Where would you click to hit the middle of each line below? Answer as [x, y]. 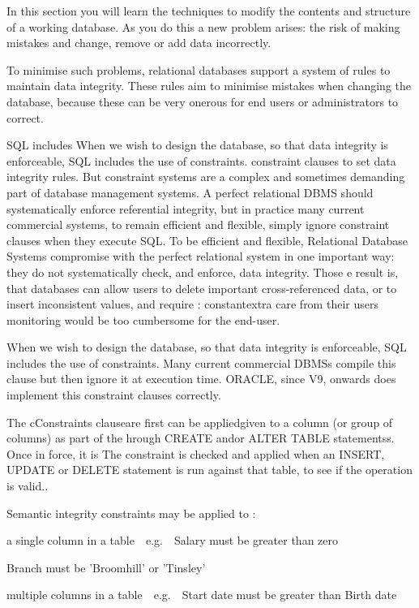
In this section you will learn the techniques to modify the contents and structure [209, 11]
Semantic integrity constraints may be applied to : [131, 513]
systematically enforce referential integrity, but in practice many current [186, 208]
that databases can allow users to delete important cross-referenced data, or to [202, 288]
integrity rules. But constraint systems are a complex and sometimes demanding [206, 177]
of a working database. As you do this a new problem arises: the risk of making [203, 26]
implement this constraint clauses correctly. [114, 395]
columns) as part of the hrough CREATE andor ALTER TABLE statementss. [201, 438]
